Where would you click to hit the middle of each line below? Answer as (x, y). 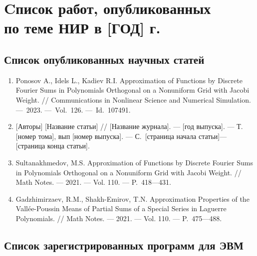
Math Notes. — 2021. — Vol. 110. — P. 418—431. (93, 182)
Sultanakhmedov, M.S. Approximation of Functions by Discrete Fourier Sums (134, 162)
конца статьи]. (68, 146)
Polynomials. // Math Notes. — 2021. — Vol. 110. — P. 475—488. (119, 218)
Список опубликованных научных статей (104, 59)
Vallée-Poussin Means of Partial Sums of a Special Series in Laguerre (121, 208)
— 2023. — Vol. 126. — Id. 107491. (73, 109)
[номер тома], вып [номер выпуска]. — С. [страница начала (106, 136)
